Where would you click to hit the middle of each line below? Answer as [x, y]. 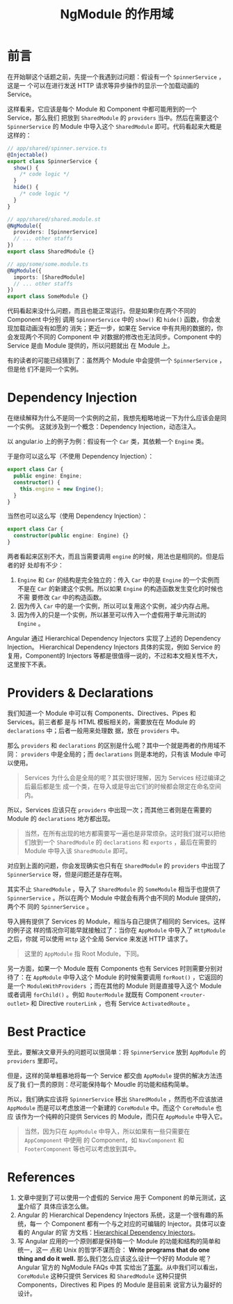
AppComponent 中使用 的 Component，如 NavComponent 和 [104, 1140]
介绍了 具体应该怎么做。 [58, 1206]
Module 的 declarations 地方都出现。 [61, 818]
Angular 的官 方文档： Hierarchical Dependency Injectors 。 [115, 1232]
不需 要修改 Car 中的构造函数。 [61, 597]
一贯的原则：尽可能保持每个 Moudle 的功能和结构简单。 [113, 1084]
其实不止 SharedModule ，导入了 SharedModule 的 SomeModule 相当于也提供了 [114, 889]
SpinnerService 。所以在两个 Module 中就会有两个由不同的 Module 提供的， [116, 898]
